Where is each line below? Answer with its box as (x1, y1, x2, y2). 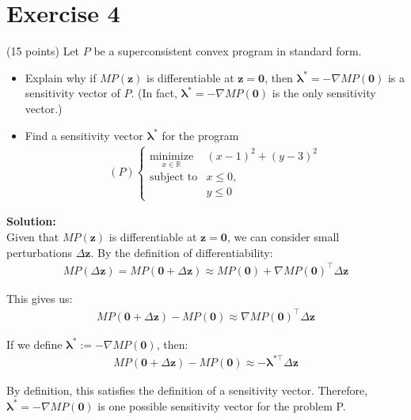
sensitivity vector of (25, 85, 120, 101)
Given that (6, 229, 59, 245)
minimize (149, 150, 194, 162)
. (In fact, (131, 85, 177, 101)
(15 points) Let (6, 43, 80, 59)
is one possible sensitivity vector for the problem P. (97, 397, 346, 414)
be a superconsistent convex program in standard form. (93, 43, 362, 59)
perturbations (6, 244, 73, 260)
